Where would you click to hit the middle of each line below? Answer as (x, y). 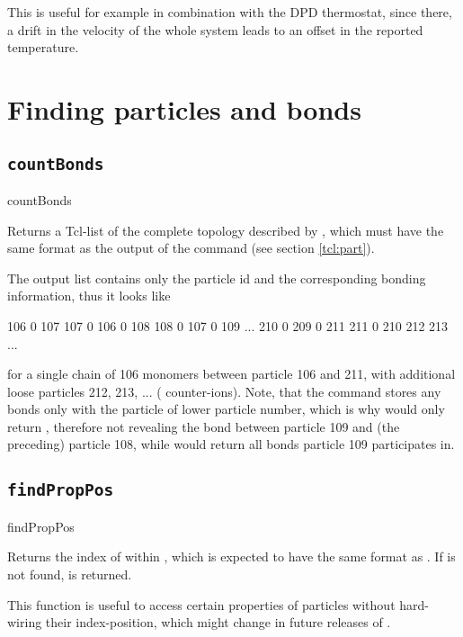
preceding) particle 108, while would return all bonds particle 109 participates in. (231, 444)
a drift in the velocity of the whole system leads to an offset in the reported (215, 29)
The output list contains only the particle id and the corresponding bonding (217, 278)
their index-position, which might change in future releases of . (218, 622)
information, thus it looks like (89, 296)
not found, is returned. (70, 574)
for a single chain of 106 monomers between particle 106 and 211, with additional (231, 374)
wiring (25, 622)
